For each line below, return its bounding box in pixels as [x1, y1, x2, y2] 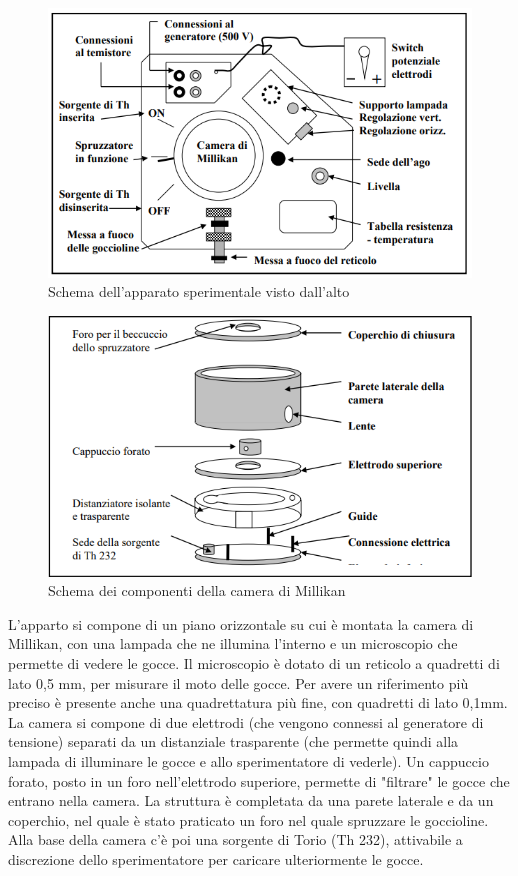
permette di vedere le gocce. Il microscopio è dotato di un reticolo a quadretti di [8, 653, 500, 674]
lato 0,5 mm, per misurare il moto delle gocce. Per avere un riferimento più [8, 672, 469, 693]
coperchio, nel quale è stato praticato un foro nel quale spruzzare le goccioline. [8, 809, 489, 830]
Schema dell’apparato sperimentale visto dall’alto [48, 281, 350, 302]
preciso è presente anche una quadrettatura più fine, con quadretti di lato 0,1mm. [8, 692, 508, 713]
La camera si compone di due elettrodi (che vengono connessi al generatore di [8, 711, 484, 732]
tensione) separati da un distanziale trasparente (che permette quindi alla [8, 731, 459, 752]
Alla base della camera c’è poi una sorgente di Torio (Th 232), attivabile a [8, 829, 463, 850]
